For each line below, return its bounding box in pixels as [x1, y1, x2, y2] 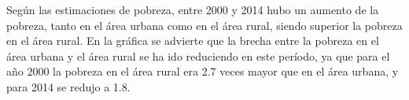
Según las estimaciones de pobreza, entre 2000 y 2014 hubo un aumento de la [6, 2, 379, 17]
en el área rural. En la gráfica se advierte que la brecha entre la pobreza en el [6, 32, 379, 49]
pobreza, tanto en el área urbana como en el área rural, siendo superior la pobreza [6, 17, 403, 33]
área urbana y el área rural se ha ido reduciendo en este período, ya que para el [6, 47, 390, 64]
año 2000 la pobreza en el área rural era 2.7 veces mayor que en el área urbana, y [6, 63, 399, 80]
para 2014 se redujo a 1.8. [6, 78, 131, 94]
